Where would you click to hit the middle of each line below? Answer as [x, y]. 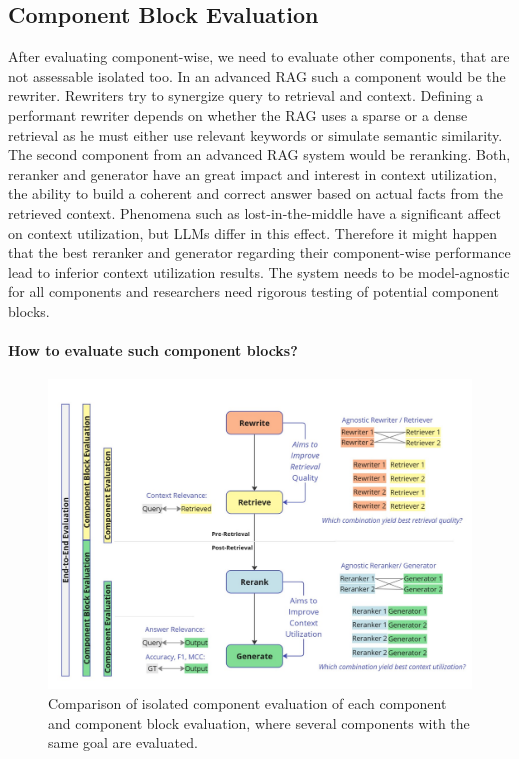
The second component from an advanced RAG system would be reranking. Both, [259, 154]
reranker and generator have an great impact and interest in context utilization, [252, 173]
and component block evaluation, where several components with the [259, 722]
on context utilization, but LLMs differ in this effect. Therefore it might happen [253, 232]
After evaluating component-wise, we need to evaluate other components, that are [259, 56]
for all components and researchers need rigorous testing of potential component [254, 291]
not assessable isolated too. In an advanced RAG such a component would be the [257, 75]
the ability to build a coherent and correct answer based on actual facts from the [256, 193]
